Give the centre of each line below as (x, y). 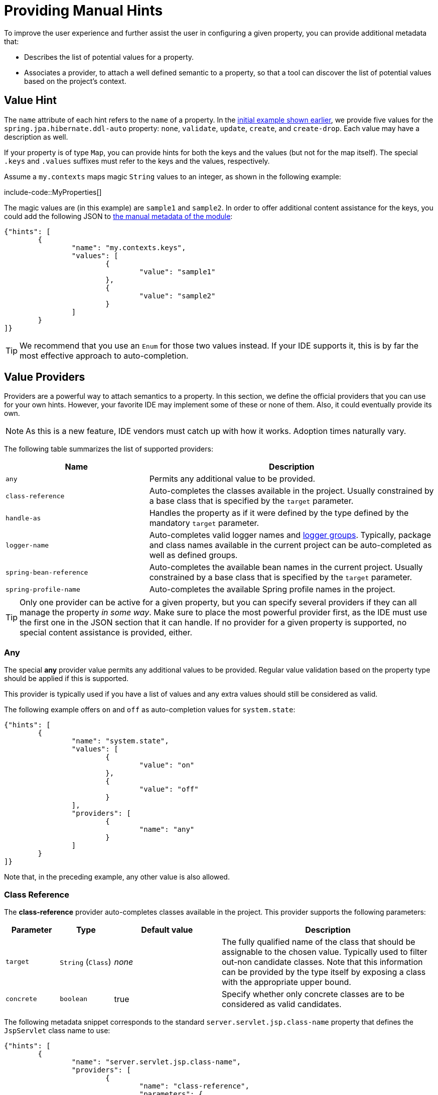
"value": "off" (169, 789)
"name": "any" (167, 830)
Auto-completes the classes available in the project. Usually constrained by (291, 491)
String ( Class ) (86, 962)
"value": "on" (167, 765)
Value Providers (45, 377)
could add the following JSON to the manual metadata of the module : (118, 216)
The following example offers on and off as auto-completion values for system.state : (150, 710)
